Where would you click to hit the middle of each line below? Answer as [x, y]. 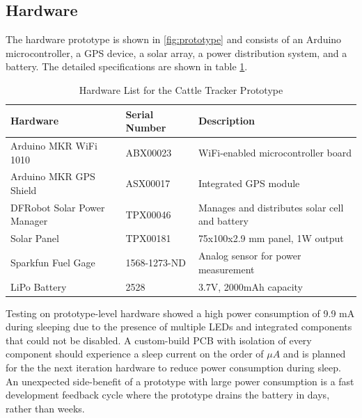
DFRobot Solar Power [58, 207]
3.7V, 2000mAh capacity [250, 286]
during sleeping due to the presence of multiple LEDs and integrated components [179, 327]
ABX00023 [149, 152]
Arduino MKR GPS [53, 176]
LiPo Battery [39, 286]
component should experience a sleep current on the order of [135, 354]
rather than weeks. [45, 408]
